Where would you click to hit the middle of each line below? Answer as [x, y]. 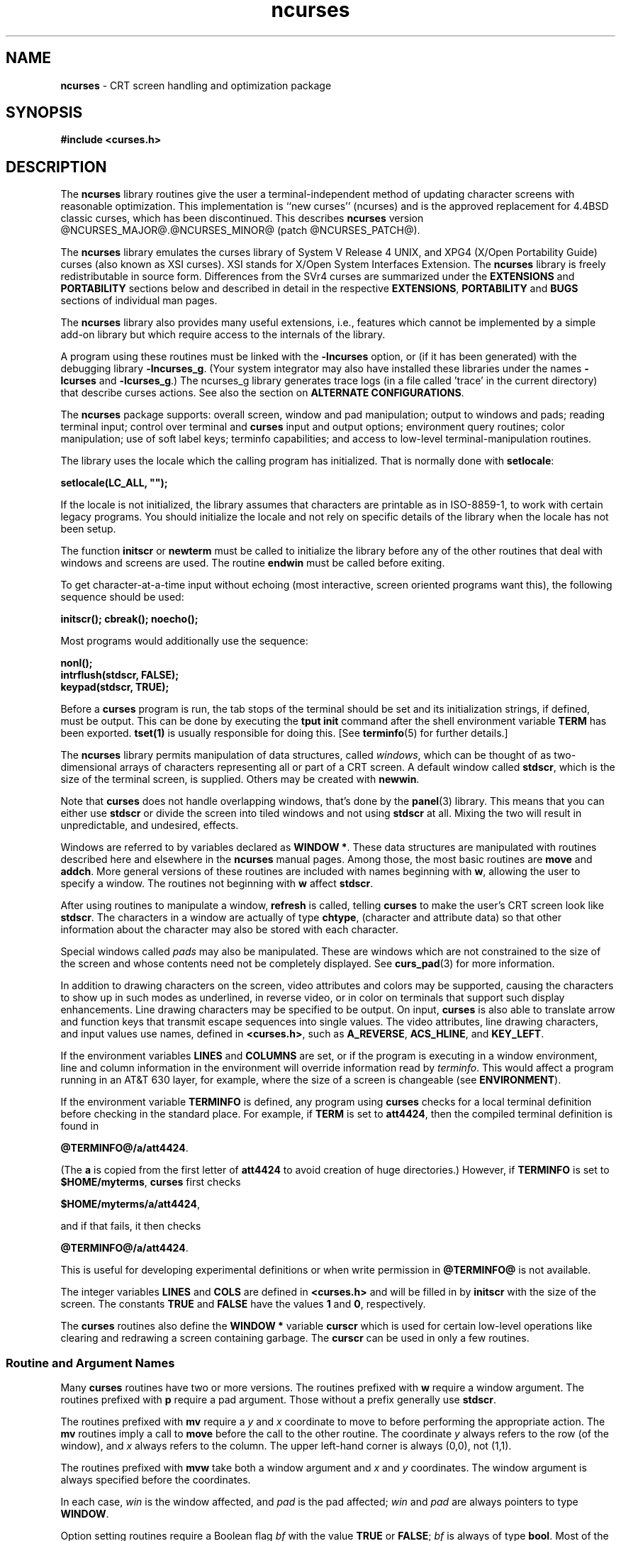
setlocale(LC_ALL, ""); [114, 483]
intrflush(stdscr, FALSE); [120, 675]
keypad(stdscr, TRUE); [115, 687]
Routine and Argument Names [90, 1363]
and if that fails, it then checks [131, 1226]
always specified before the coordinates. [156, 1480]
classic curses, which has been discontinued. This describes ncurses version [242, 218]
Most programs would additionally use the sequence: [184, 641]
